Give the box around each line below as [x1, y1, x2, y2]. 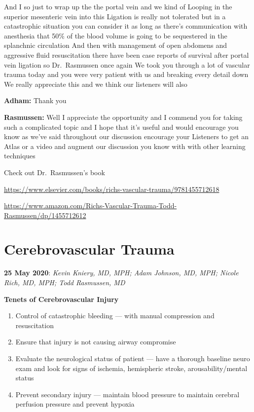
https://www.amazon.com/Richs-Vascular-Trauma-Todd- [4, 200, 177, 211]
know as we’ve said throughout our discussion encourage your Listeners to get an [4, 131, 249, 142]
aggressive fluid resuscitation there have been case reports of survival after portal [4, 49, 249, 60]
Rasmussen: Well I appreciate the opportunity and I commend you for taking [4, 112, 243, 122]
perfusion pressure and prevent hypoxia [15, 399, 135, 409]
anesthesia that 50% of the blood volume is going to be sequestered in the [4, 30, 227, 40]
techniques [4, 150, 36, 161]
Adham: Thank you [4, 95, 67, 106]
